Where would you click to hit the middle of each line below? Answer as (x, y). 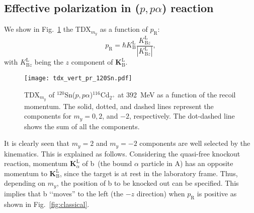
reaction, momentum (36, 163)
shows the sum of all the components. (82, 126)
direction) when (161, 193)
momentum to (26, 173)
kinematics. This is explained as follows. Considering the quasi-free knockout (122, 153)
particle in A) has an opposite (187, 163)
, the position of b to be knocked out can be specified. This (148, 183)
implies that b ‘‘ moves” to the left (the (64, 193)
